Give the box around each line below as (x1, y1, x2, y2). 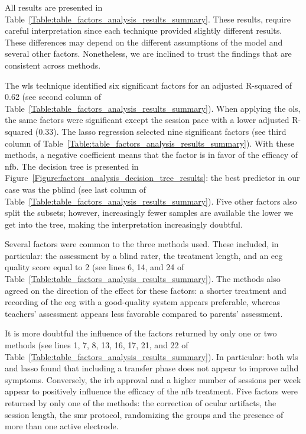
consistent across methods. (5, 59, 101, 71)
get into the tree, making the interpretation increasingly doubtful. (5, 218, 243, 230)
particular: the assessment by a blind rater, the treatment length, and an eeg (5, 249, 283, 261)
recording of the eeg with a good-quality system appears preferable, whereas (5, 296, 281, 308)
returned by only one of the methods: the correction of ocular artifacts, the (5, 397, 276, 409)
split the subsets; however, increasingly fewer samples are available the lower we (5, 206, 294, 219)
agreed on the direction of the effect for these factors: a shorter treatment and (5, 284, 287, 296)
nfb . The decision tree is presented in (5, 160, 139, 172)
